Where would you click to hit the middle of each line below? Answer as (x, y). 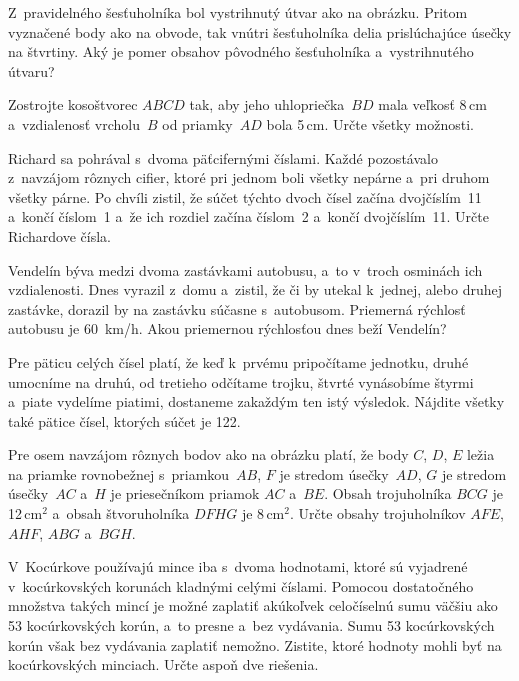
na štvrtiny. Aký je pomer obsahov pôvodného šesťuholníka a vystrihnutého (241, 51)
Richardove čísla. (59, 235)
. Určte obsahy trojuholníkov (377, 513)
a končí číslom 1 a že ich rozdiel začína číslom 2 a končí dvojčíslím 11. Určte (248, 216)
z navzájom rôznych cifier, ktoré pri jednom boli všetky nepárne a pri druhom (249, 177)
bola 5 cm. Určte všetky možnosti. (370, 123)
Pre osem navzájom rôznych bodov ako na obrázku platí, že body (208, 454)
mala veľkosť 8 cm (432, 104)
